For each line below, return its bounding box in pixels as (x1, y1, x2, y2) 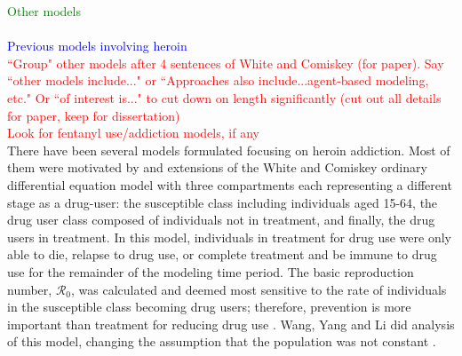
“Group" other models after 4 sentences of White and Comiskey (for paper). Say (7, 53, 444, 72)
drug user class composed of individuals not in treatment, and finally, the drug (7, 210, 435, 229)
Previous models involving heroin (7, 36, 187, 55)
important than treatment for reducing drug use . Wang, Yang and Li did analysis (7, 314, 455, 333)
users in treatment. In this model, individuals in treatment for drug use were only (7, 227, 451, 246)
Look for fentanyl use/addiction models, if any (7, 123, 259, 142)
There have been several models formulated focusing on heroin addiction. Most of (7, 140, 450, 159)
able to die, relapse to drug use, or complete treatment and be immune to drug (7, 245, 437, 264)
